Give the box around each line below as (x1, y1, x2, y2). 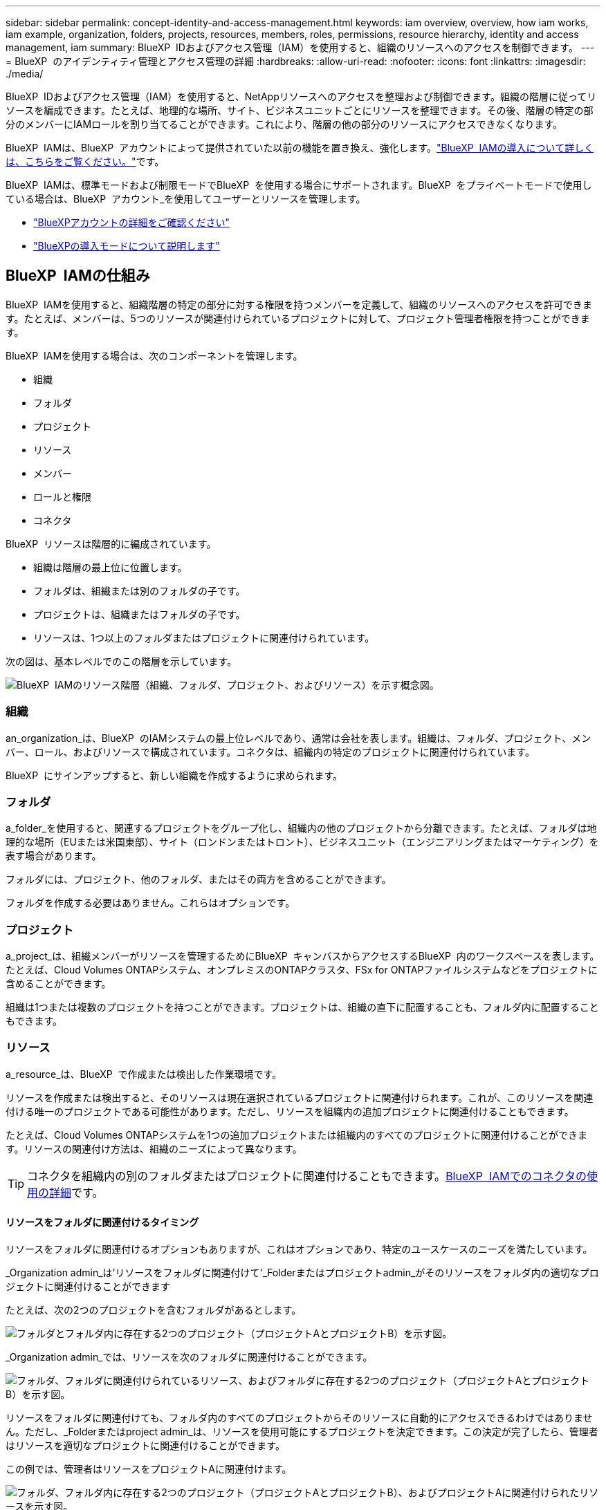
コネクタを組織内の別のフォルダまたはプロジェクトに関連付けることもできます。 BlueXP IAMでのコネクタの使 (27, 1168, 598, 1183)
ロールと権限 (33, 490, 91, 503)
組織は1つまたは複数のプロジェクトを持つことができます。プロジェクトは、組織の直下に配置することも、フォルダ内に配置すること (6, 1001, 599, 1014)
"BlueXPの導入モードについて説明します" (33, 240, 220, 252)
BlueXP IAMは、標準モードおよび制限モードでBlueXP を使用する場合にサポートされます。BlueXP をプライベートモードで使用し (6, 179, 592, 191)
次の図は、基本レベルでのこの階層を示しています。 (6, 655, 237, 667)
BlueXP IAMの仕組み (6, 267, 150, 285)
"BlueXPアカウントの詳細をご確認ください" (33, 216, 230, 228)
